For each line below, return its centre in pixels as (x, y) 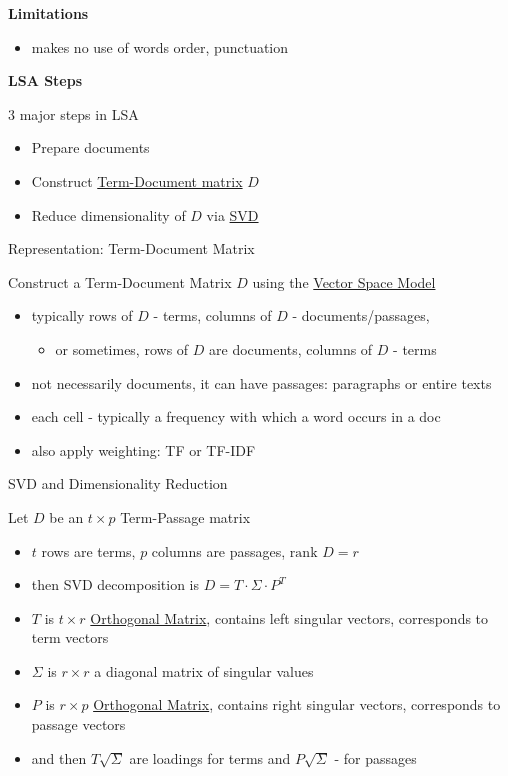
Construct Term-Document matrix (137, 180)
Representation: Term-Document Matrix (131, 248)
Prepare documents (90, 147)
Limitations (48, 13)
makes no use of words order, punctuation (160, 46)
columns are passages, (218, 550)
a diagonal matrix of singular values (204, 670)
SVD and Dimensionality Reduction (118, 483)
